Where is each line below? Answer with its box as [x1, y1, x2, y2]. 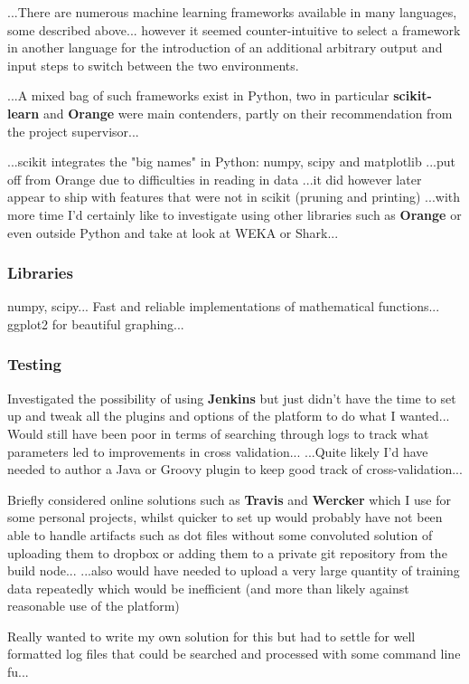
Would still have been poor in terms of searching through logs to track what [7, 423, 429, 442]
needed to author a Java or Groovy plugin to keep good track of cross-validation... [7, 460, 463, 479]
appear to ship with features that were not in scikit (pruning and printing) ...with [7, 187, 461, 206]
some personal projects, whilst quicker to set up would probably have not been [7, 508, 443, 527]
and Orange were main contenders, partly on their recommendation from [42, 103, 453, 122]
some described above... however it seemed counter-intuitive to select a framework [7, 20, 461, 39]
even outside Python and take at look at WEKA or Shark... [7, 223, 339, 242]
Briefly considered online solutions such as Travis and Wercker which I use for [7, 489, 451, 508]
